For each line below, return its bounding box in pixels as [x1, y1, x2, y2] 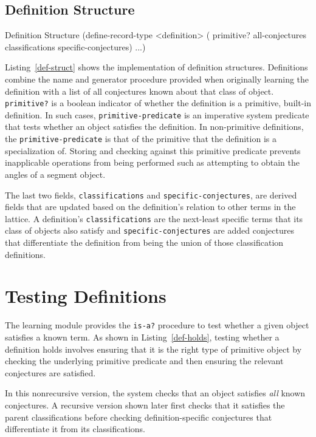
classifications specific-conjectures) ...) [5, 40, 146, 53]
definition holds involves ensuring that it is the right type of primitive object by [5, 342, 302, 355]
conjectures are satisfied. [5, 366, 96, 379]
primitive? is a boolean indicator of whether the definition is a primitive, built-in [5, 97, 311, 109]
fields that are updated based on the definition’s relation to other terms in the [5, 200, 296, 213]
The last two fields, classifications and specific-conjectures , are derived [5, 188, 297, 201]
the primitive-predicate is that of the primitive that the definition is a [5, 132, 276, 145]
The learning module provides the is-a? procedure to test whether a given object [5, 319, 309, 331]
